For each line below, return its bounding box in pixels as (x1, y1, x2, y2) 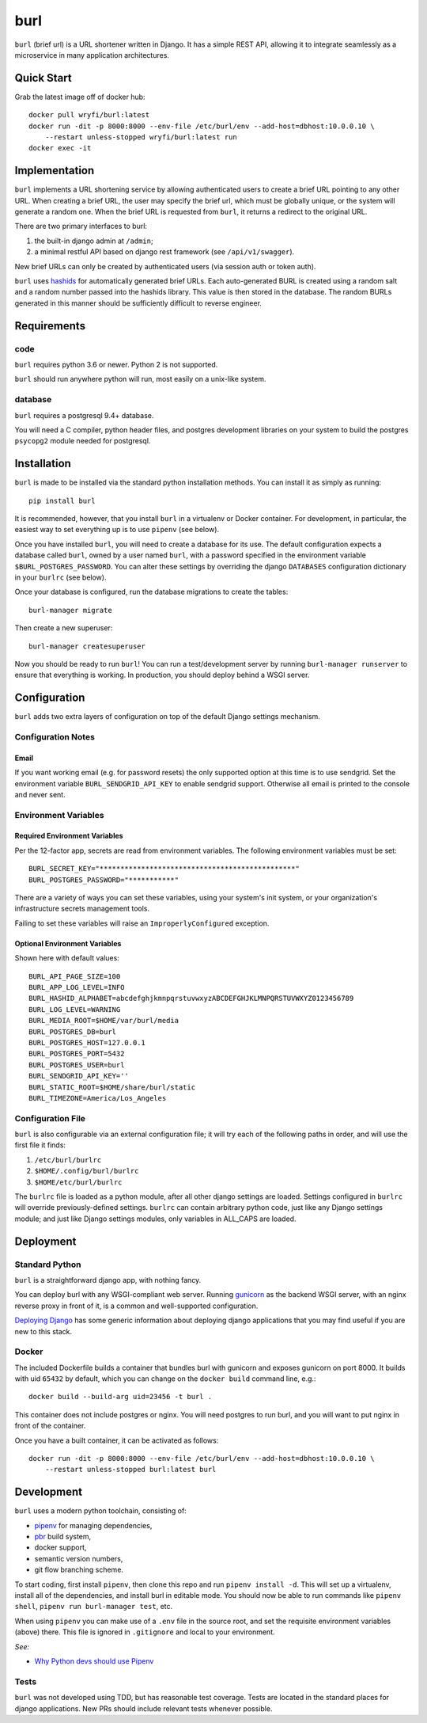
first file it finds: (14, 1140, 66, 1150)
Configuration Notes (14, 731, 95, 742)
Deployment (14, 1234, 77, 1248)
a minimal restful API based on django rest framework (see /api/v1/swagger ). (34, 247, 295, 257)
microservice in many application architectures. (14, 50, 170, 59)
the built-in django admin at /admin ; (34, 236, 153, 245)
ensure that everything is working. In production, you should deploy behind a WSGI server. (14, 670, 310, 680)
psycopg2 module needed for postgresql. (14, 436, 151, 446)
